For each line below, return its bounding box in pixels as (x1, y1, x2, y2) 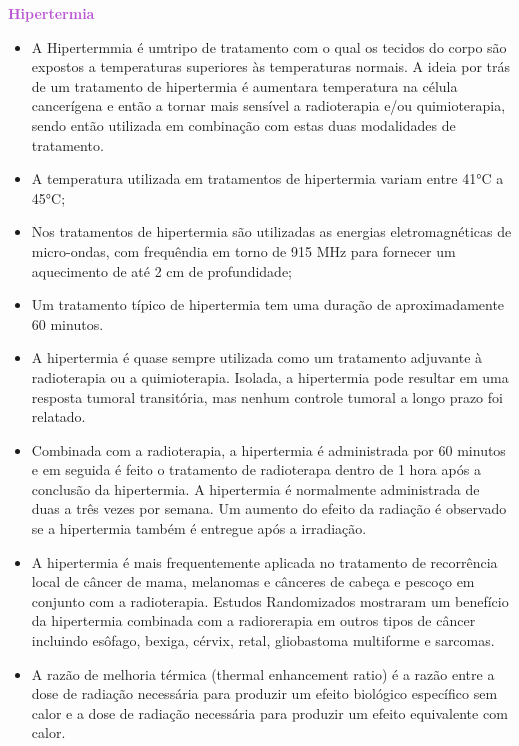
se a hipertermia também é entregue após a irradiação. (31, 518, 367, 539)
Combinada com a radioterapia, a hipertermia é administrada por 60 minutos (31, 439, 506, 460)
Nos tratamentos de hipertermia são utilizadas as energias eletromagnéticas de (31, 221, 512, 242)
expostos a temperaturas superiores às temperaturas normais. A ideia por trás (31, 56, 510, 77)
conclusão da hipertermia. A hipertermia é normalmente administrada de (31, 478, 480, 499)
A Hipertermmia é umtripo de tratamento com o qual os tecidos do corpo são (31, 36, 507, 57)
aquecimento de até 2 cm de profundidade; (31, 260, 292, 281)
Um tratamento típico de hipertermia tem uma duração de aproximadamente (31, 294, 505, 315)
